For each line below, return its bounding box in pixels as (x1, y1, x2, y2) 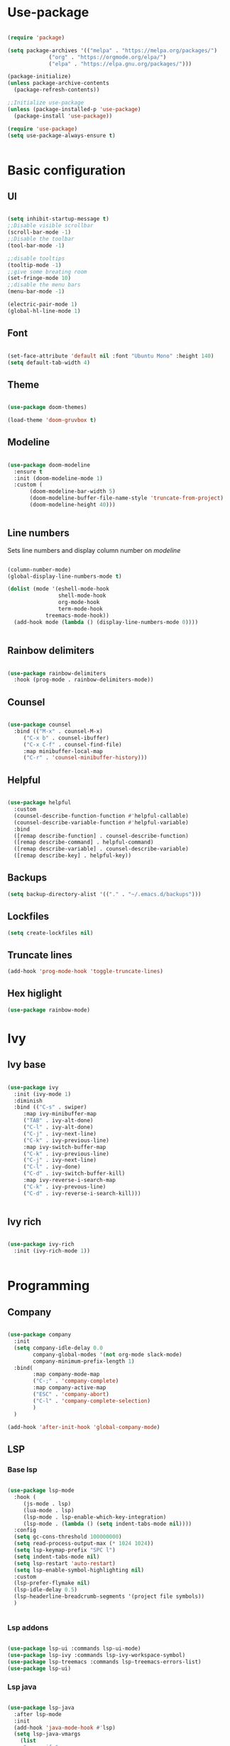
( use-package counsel (7, 721, 72, 729)
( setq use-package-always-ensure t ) (7, 132, 116, 139)
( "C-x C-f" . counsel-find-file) (23, 741, 122, 748)
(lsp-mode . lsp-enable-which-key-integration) (23, 1513, 167, 1521)
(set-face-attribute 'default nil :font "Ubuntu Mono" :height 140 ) (7, 352, 214, 360)
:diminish (13, 1097, 43, 1104)
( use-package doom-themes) (7, 404, 87, 411)
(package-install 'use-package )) (13, 112, 113, 120)
